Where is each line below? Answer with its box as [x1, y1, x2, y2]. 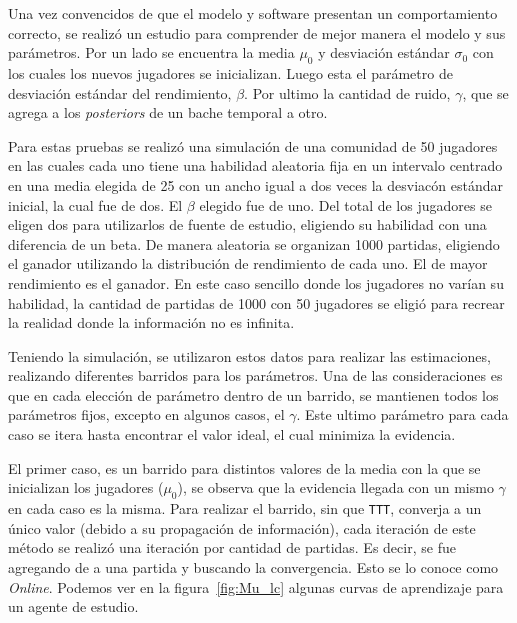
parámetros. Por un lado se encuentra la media [8, 42, 295, 63]
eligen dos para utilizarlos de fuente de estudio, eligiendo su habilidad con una [8, 214, 487, 235]
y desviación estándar [318, 42, 450, 63]
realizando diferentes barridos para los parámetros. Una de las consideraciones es [8, 365, 503, 386]
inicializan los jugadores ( [8, 477, 164, 498]
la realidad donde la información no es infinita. [8, 312, 295, 333]
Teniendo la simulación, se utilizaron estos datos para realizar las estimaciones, [8, 345, 491, 366]
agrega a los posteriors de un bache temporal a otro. [8, 102, 328, 123]
